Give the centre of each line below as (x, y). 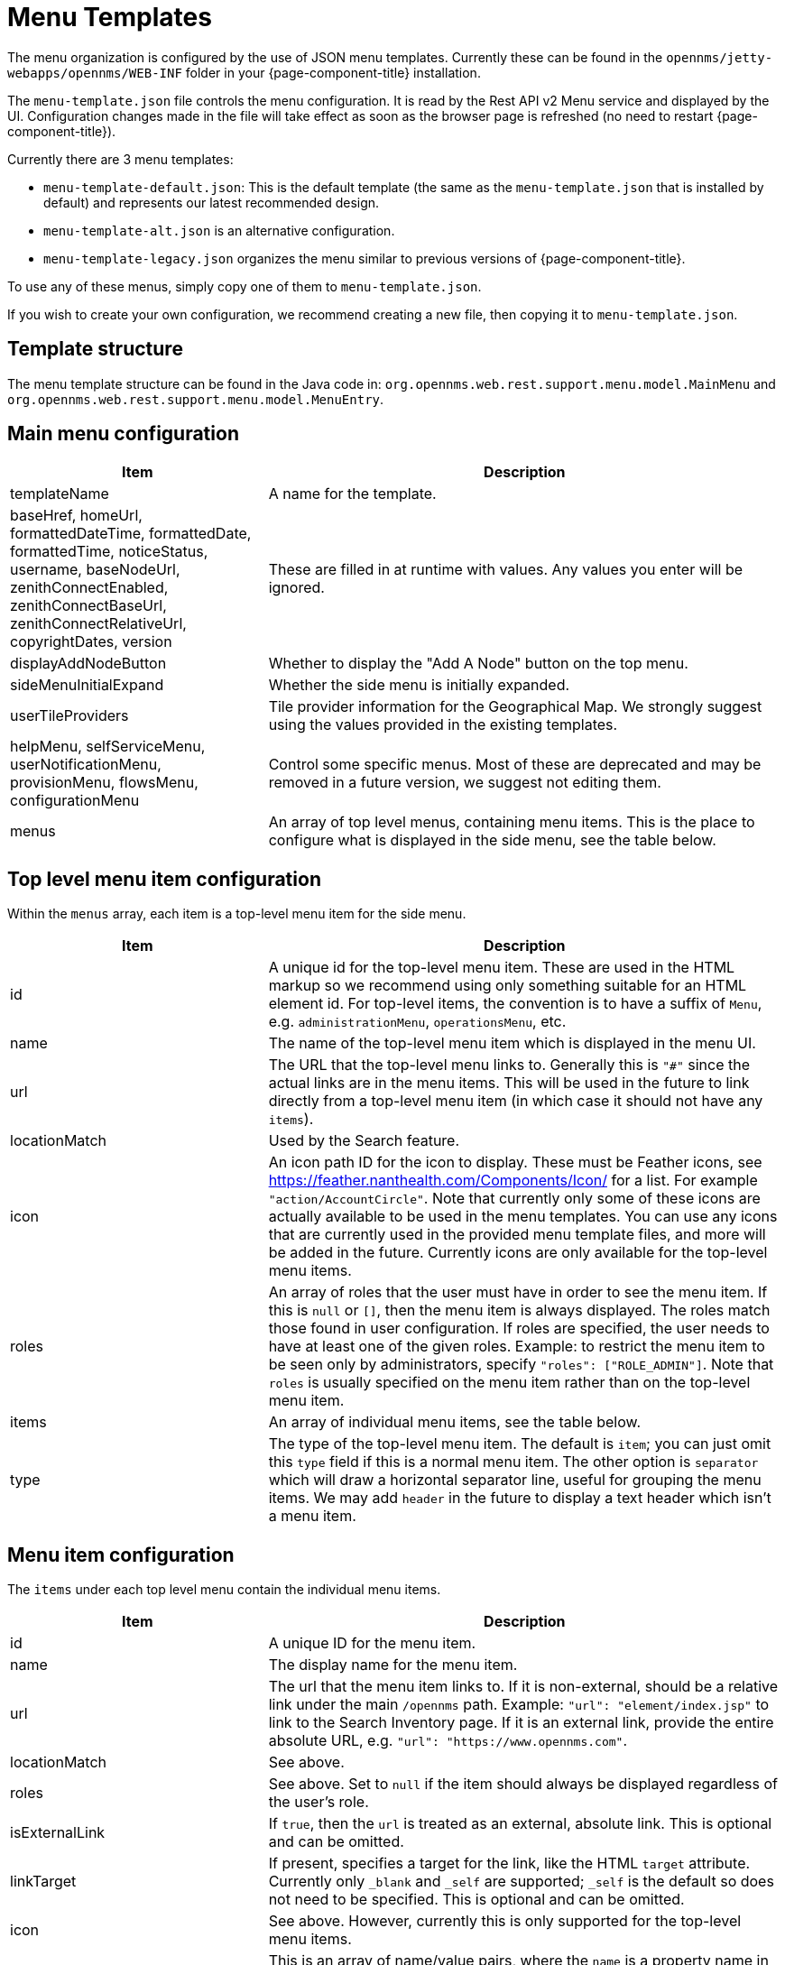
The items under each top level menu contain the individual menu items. (224, 1590)
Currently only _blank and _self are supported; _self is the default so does (521, 1882)
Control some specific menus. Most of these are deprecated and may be (515, 765)
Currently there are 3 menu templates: (120, 159)
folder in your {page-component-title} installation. (333, 72)
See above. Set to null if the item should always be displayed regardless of (523, 1784)
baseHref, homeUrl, (76, 516)
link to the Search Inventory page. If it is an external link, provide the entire (521, 1723)
